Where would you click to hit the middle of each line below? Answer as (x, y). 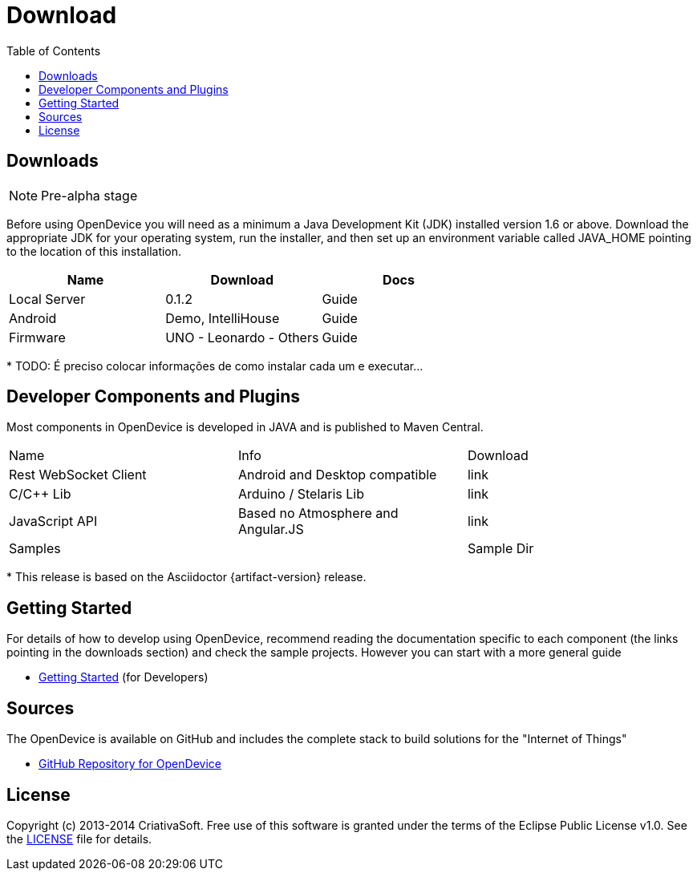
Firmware (37, 337)
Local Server (47, 299)
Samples (35, 549)
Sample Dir (500, 549)
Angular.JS (271, 529)
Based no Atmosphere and (318, 513)
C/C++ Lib (40, 494)
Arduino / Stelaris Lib (301, 494)
